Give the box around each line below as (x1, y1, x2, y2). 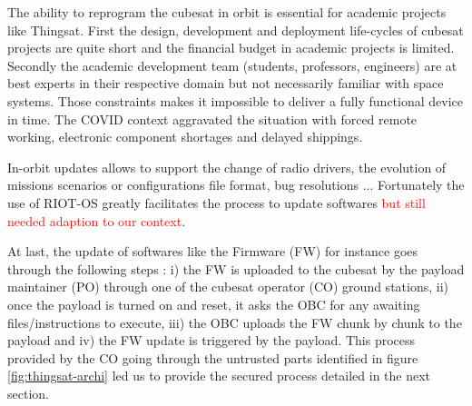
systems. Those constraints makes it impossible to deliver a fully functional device (7, 91, 464, 110)
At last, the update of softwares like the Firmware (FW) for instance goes (7, 242, 418, 261)
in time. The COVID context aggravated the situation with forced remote (7, 109, 418, 128)
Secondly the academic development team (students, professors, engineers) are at (7, 55, 457, 74)
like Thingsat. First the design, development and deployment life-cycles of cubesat (7, 20, 464, 39)
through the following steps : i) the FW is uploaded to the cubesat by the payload (7, 259, 465, 278)
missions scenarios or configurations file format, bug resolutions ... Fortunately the (7, 175, 465, 194)
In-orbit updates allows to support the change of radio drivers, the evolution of (7, 157, 447, 176)
